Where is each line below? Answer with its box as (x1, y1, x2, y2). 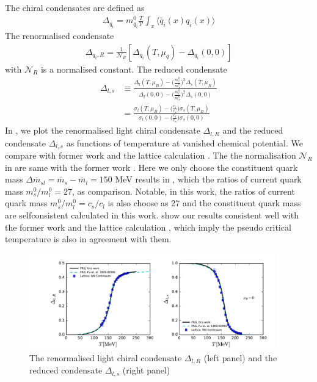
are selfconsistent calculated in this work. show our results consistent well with (5, 208, 299, 221)
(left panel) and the (203, 351, 277, 364)
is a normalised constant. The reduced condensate (40, 62, 227, 75)
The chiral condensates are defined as (5, 1, 145, 13)
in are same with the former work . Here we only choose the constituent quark (5, 160, 298, 173)
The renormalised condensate (5, 29, 114, 41)
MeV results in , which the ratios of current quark (115, 173, 302, 186)
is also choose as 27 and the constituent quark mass (107, 196, 301, 209)
